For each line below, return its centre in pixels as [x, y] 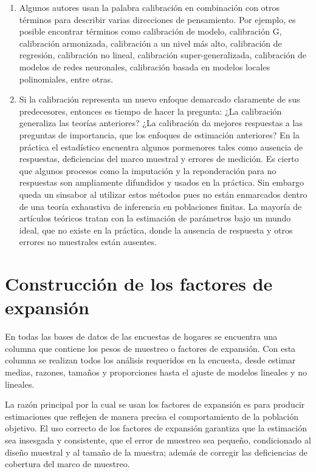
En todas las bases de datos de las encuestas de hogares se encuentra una [141, 336]
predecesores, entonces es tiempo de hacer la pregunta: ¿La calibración [150, 111]
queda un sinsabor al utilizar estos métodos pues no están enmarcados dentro [163, 194]
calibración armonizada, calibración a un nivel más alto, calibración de [150, 43]
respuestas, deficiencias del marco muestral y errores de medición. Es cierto [159, 159]
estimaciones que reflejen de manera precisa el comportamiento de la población [152, 416]
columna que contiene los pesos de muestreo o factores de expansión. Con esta [150, 348]
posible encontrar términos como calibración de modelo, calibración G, [150, 31]
